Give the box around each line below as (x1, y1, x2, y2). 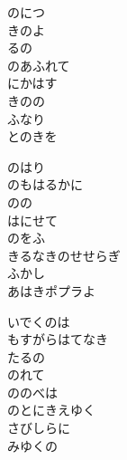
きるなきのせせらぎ (7, 245, 121, 264)
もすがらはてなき (7, 330, 108, 349)
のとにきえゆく (7, 400, 95, 419)
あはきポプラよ (7, 281, 95, 300)
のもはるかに (7, 175, 83, 194)
